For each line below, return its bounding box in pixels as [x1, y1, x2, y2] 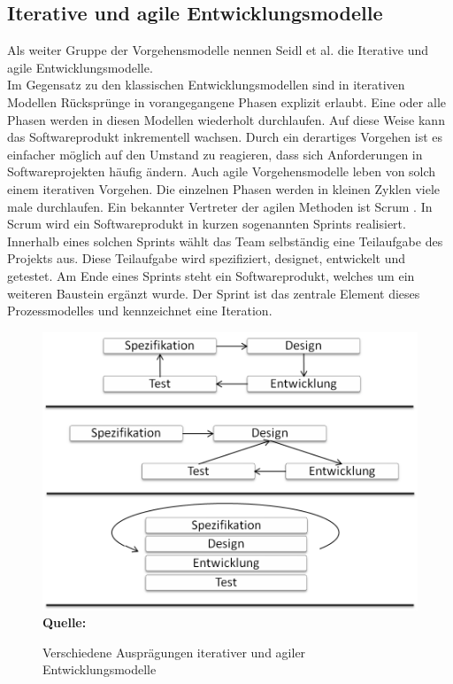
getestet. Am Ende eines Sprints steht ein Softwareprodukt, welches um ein [7, 266, 415, 284]
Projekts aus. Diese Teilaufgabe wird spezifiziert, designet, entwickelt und [7, 249, 406, 268]
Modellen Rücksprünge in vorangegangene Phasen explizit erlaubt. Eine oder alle [7, 92, 446, 111]
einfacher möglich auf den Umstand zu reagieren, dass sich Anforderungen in [7, 144, 423, 163]
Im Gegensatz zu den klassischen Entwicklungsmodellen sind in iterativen [7, 75, 405, 94]
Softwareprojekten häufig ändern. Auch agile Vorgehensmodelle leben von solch [7, 162, 436, 181]
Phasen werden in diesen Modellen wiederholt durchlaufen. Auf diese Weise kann [7, 110, 445, 128]
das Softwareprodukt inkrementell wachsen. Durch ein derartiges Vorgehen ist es [7, 128, 443, 146]
